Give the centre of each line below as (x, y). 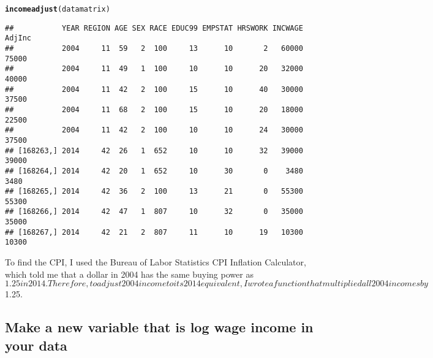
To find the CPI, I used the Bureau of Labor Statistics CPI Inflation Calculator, (156, 262)
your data (36, 345)
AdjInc (18, 38)
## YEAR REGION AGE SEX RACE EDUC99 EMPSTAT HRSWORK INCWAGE (154, 28)
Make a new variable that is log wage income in (159, 327)
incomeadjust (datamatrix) (58, 9)
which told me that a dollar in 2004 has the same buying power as (129, 274)
